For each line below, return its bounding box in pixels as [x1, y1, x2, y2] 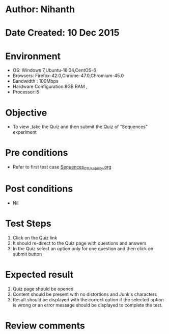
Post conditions [5, 183, 73, 195]
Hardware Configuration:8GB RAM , [12, 83, 88, 90]
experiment [12, 129, 37, 135]
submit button [12, 251, 42, 257]
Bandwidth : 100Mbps [12, 78, 59, 84]
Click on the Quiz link [12, 234, 58, 241]
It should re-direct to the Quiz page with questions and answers [12, 240, 147, 246]
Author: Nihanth [5, 4, 75, 15]
